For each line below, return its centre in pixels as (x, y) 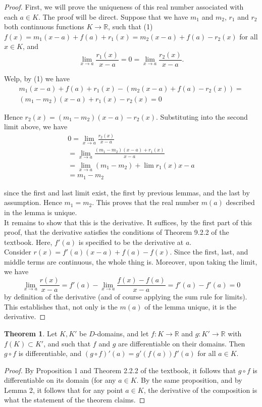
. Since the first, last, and (209, 252)
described (240, 202)
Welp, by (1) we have (37, 79)
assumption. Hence (33, 202)
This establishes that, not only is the (61, 306)
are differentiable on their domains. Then (181, 343)
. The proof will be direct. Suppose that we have (113, 16)
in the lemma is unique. (41, 212)
